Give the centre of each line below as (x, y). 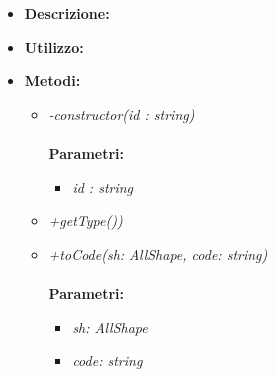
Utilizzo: (54, 46)
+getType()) (85, 220)
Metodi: (52, 80)
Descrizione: (67, 13)
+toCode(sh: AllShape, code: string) (158, 253)
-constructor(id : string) (121, 113)
